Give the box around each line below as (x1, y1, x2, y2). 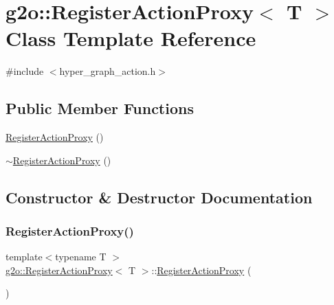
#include (5, 64, 44, 78)
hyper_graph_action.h (59, 64, 156, 78)
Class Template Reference (5, 24, 256, 52)
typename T (55, 249, 107, 264)
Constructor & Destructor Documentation (5, 186, 313, 207)
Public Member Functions (5, 98, 194, 119)
